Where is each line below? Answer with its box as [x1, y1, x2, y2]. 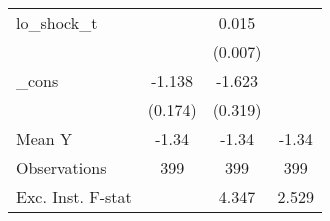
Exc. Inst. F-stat [16, 185, 132, 208]
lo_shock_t [16, 11, 98, 34]
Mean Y [16, 127, 73, 150]
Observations [16, 156, 107, 179]
